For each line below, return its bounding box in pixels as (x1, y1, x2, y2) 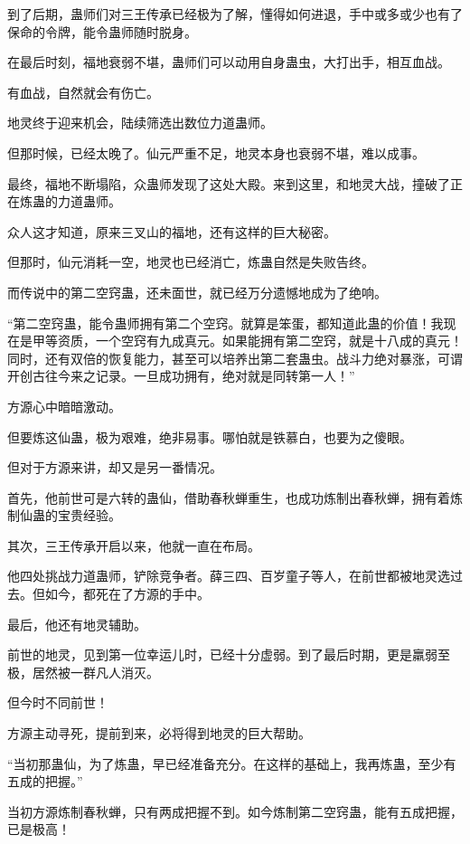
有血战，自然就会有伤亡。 (7, 82, 159, 101)
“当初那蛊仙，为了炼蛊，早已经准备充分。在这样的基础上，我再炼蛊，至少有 (7, 754, 456, 773)
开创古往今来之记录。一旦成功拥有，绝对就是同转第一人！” (7, 366, 355, 385)
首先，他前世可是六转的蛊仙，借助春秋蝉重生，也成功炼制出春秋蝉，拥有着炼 (7, 488, 463, 507)
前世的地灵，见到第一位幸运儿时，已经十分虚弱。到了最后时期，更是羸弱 (7, 645, 437, 664)
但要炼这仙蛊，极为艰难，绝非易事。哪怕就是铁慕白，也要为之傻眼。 (7, 427, 412, 446)
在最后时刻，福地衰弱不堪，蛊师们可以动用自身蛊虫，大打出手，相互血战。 (7, 52, 450, 71)
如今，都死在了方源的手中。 (44, 584, 210, 603)
